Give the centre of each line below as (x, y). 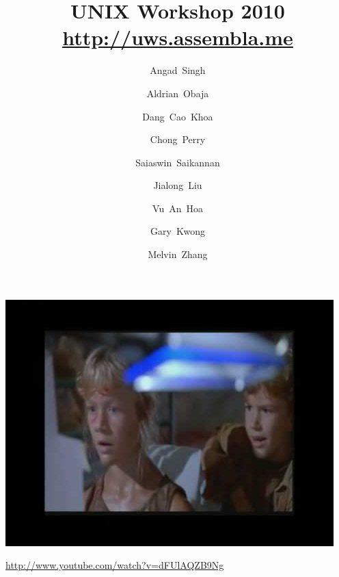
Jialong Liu (178, 185)
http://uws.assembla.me (178, 37)
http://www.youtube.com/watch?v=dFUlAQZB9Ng (115, 565)
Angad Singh (178, 70)
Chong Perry (178, 139)
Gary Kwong (178, 231)
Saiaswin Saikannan (178, 162)
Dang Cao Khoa (178, 116)
